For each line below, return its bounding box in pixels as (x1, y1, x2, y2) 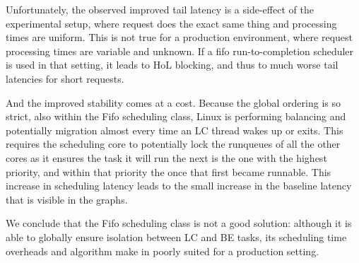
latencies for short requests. (6, 71, 124, 86)
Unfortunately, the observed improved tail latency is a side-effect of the (6, 2, 314, 16)
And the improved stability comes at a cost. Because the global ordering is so (6, 95, 341, 110)
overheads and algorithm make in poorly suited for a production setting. (6, 243, 319, 258)
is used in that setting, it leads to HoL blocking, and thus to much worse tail (6, 57, 339, 72)
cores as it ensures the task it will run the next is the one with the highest (6, 150, 327, 165)
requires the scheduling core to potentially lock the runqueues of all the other (6, 136, 341, 151)
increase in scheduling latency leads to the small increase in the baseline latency (6, 178, 352, 193)
